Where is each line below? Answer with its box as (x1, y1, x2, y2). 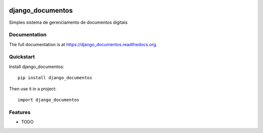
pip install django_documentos (18, 75, 93, 81)
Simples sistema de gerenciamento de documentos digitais (9, 19, 128, 25)
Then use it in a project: (9, 85, 56, 92)
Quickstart (9, 53, 35, 60)
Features (9, 109, 31, 116)
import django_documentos (18, 97, 80, 102)
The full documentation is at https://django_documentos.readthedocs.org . (9, 41, 158, 47)
